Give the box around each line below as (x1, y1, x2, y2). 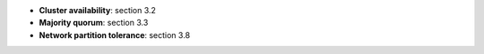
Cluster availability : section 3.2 (39, 5, 157, 15)
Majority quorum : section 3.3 (39, 18, 149, 28)
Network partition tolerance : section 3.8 (39, 29, 191, 40)
